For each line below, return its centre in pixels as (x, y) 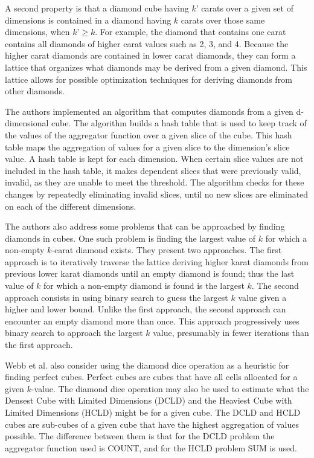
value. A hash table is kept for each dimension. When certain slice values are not (154, 159)
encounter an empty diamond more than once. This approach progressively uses (152, 321)
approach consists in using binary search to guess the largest (117, 297)
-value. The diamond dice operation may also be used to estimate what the (170, 388)
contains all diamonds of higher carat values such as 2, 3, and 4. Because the (147, 43)
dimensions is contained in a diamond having (88, 20)
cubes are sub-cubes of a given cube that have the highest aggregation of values (152, 424)
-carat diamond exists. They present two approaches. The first (167, 250)
